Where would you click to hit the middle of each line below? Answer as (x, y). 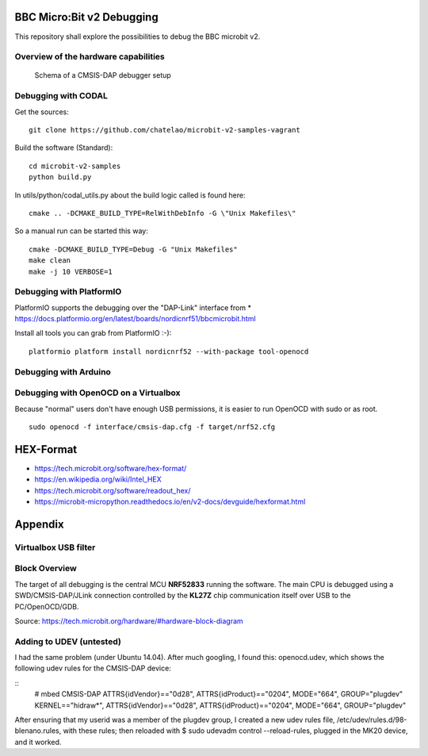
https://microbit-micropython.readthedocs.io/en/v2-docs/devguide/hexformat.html (170, 501)
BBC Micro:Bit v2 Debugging (86, 17)
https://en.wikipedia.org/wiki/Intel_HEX (98, 479)
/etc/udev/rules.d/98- (372, 720)
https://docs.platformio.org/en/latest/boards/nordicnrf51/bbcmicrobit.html (136, 319)
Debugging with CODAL (61, 96)
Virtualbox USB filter (55, 547)
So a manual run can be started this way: (81, 231)
